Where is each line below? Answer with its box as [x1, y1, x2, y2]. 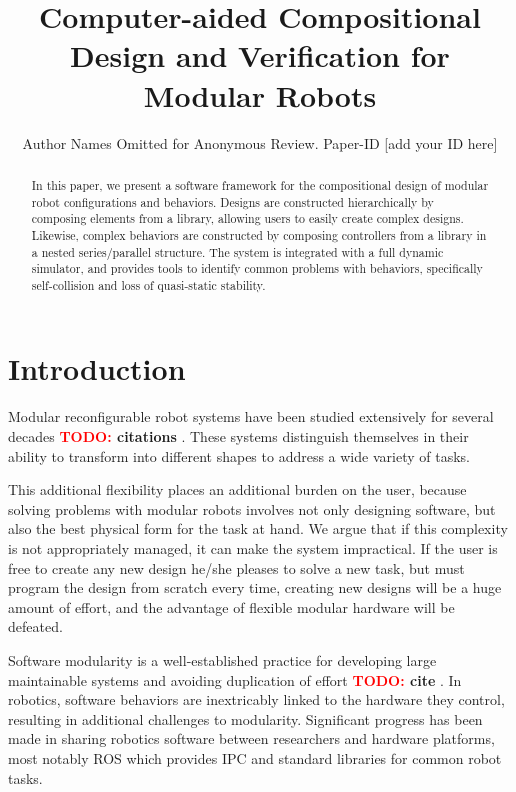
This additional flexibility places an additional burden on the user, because [8, 479, 467, 500]
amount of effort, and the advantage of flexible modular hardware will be [8, 596, 455, 617]
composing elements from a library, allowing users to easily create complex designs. [31, 210, 464, 227]
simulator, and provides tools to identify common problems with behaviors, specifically [31, 260, 483, 277]
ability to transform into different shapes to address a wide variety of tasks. [8, 445, 470, 466]
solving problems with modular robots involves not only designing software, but [8, 498, 496, 519]
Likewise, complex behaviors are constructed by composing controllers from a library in [31, 226, 487, 243]
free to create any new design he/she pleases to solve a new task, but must [8, 557, 465, 578]
